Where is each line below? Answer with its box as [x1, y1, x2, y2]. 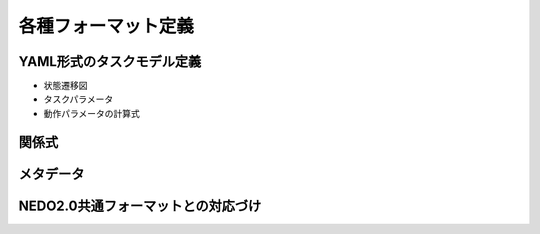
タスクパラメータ [43, 93, 114, 105]
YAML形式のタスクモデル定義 [18, 53, 202, 70]
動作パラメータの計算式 [43, 107, 140, 119]
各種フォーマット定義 [18, 15, 195, 37]
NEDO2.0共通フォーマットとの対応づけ [18, 197, 262, 214]
